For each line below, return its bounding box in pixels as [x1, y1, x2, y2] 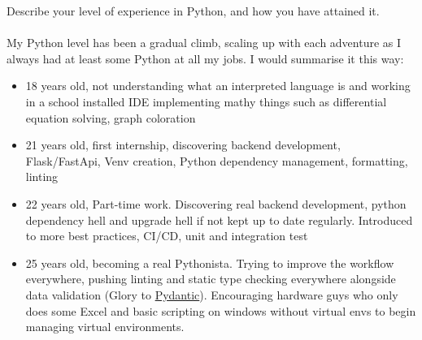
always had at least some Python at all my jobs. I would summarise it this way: [7, 49, 404, 67]
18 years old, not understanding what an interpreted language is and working [25, 77, 411, 94]
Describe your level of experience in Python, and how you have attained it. [7, 2, 380, 19]
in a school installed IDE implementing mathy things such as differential [25, 93, 387, 110]
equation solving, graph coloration [25, 109, 196, 126]
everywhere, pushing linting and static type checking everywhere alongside [25, 270, 396, 287]
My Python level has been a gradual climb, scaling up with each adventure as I [7, 34, 402, 51]
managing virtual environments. [25, 318, 185, 335]
